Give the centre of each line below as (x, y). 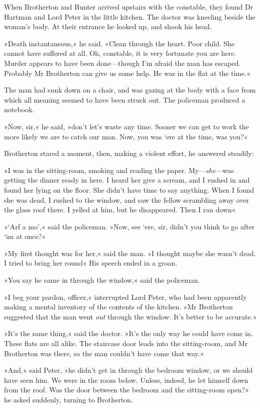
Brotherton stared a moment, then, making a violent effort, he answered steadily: (129, 153)
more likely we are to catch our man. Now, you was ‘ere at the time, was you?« (126, 136)
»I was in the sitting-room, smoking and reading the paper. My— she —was (119, 170)
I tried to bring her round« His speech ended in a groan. (91, 263)
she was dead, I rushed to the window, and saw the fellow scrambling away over (127, 199)
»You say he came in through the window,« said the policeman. (102, 280)
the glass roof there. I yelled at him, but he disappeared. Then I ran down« (120, 210)
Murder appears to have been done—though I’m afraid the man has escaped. (122, 63)
